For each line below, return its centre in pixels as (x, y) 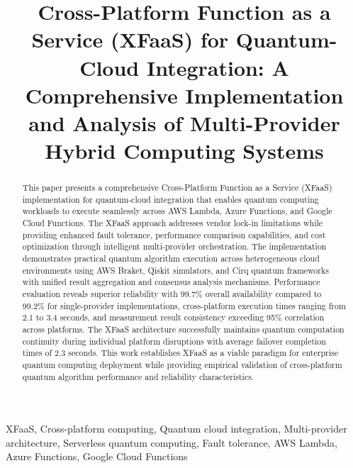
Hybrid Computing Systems (184, 151)
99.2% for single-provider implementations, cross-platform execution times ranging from (184, 305)
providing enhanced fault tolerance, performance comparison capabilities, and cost (174, 234)
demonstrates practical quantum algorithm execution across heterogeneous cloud (171, 258)
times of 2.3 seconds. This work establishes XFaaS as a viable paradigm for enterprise (180, 353)
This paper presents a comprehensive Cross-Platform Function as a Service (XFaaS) (177, 188)
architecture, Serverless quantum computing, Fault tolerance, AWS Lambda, (172, 442)
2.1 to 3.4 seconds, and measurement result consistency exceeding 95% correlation (173, 317)
